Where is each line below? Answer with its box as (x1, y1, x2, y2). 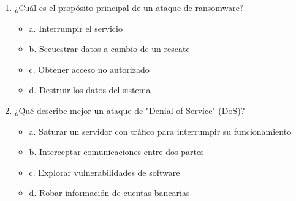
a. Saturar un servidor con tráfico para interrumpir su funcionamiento (29, 124, 292, 137)
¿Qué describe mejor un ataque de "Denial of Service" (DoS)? (14, 104, 245, 116)
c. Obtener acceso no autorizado (29, 63, 150, 75)
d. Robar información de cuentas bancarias (29, 186, 190, 199)
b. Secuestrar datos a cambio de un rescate (29, 42, 190, 55)
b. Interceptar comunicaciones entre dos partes (29, 145, 204, 158)
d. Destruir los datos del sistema (29, 83, 151, 96)
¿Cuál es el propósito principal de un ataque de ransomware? (14, 1, 244, 13)
